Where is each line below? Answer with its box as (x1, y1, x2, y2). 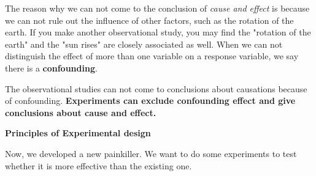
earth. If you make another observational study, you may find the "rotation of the (5, 26, 311, 38)
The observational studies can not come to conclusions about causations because (5, 82, 307, 95)
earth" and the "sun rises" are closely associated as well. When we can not (5, 37, 283, 50)
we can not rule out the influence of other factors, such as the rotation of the (5, 13, 294, 26)
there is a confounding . (5, 61, 98, 74)
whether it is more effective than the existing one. (5, 159, 192, 172)
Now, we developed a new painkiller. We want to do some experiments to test (5, 147, 297, 159)
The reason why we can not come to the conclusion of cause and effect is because (5, 2, 310, 14)
